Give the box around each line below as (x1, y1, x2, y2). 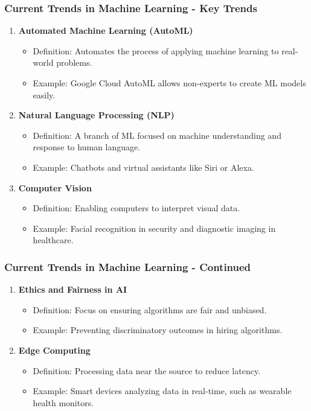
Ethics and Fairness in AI (18, 283, 127, 296)
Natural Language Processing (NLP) (18, 109, 175, 121)
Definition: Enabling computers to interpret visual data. (33, 202, 240, 214)
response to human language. (33, 141, 141, 153)
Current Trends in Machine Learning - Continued (4, 259, 251, 274)
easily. (33, 88, 56, 101)
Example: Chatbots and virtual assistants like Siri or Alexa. (33, 161, 254, 173)
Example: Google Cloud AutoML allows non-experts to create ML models (33, 77, 306, 89)
